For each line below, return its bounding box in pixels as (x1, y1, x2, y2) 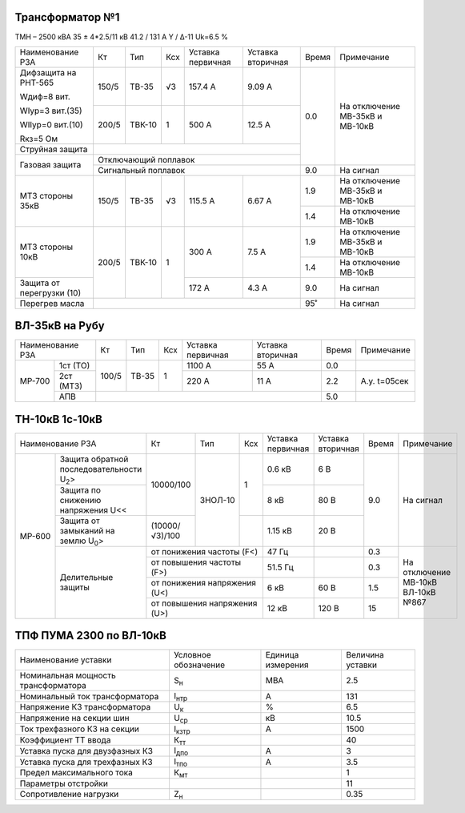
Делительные (59, 572, 114, 583)
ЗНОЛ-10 (199, 494, 235, 505)
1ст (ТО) (58, 360, 90, 372)
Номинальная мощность (19, 670, 116, 681)
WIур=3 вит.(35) (19, 105, 83, 116)
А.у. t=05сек (360, 376, 409, 387)
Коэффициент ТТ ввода (19, 734, 111, 745)
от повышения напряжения (150, 598, 258, 609)
